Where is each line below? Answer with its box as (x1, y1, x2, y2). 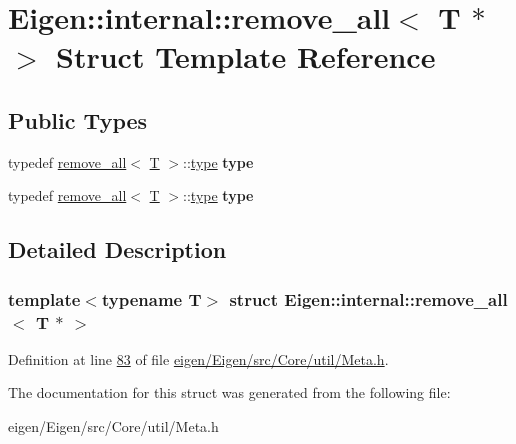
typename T (101, 286, 202, 311)
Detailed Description (8, 234, 227, 265)
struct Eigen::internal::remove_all (229, 286, 508, 311)
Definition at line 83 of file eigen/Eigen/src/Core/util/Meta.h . (8, 348, 389, 369)
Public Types (8, 104, 148, 135)
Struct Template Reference (56, 36, 436, 77)
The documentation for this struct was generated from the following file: (8, 382, 451, 403)
